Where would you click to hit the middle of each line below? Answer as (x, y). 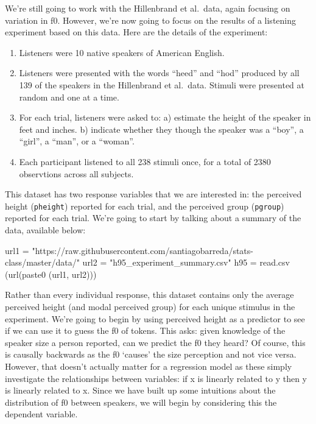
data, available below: (45, 229)
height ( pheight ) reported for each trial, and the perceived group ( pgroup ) (145, 206)
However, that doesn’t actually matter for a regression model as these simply (149, 366)
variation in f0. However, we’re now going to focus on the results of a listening (151, 20)
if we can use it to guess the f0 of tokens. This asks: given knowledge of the (145, 330)
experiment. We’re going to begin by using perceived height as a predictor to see (155, 318)
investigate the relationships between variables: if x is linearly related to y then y (156, 378)
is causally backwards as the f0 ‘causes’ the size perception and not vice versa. (151, 354)
